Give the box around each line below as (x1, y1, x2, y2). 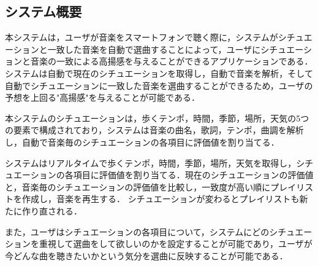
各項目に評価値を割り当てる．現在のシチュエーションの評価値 (64, 168, 314, 181)
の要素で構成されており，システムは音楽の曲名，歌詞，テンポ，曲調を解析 (5, 123, 304, 136)
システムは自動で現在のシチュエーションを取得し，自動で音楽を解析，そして (5, 66, 313, 79)
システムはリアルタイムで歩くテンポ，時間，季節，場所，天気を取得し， (5, 156, 297, 169)
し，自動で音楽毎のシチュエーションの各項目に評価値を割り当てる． (5, 135, 279, 148)
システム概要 (5, 2, 82, 21)
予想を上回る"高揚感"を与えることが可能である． (5, 91, 200, 104)
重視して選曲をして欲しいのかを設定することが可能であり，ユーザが (39, 237, 312, 250)
